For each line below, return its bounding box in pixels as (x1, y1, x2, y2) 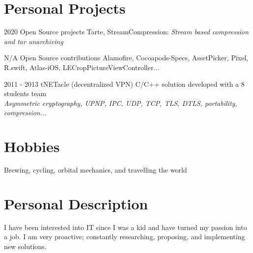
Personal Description (4, 193, 148, 213)
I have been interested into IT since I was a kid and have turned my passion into (4, 222, 247, 232)
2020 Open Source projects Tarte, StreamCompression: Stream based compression (4, 26, 249, 37)
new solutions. (4, 241, 47, 251)
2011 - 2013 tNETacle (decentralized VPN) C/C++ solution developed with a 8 (4, 78, 245, 89)
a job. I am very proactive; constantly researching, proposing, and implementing (4, 231, 245, 242)
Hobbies (4, 136, 60, 156)
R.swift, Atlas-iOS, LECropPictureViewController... (4, 62, 160, 72)
